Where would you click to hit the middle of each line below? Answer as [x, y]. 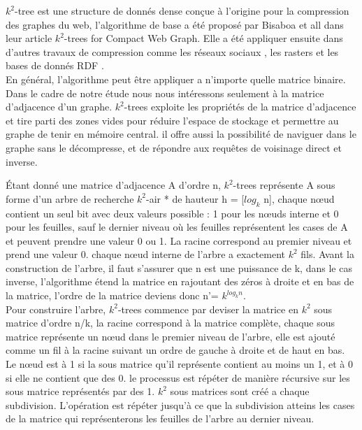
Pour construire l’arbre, [56, 309]
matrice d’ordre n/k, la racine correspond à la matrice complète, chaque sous [171, 323]
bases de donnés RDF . [55, 65]
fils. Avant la [327, 254]
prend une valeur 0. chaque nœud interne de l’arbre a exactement [145, 254]
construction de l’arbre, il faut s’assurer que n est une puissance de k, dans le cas [179, 267]
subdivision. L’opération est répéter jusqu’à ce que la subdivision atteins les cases [180, 404]
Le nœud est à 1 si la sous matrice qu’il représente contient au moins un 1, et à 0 [179, 364]
